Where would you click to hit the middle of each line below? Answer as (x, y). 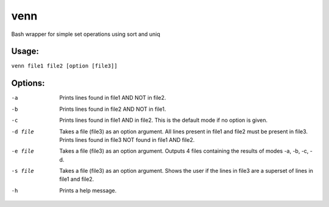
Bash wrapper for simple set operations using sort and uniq (86, 34)
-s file (23, 171)
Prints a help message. (88, 190)
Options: (28, 83)
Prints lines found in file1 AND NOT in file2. (113, 98)
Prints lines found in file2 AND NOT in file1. (113, 109)
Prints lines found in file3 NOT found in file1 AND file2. (127, 139)
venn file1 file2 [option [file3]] (65, 66)
